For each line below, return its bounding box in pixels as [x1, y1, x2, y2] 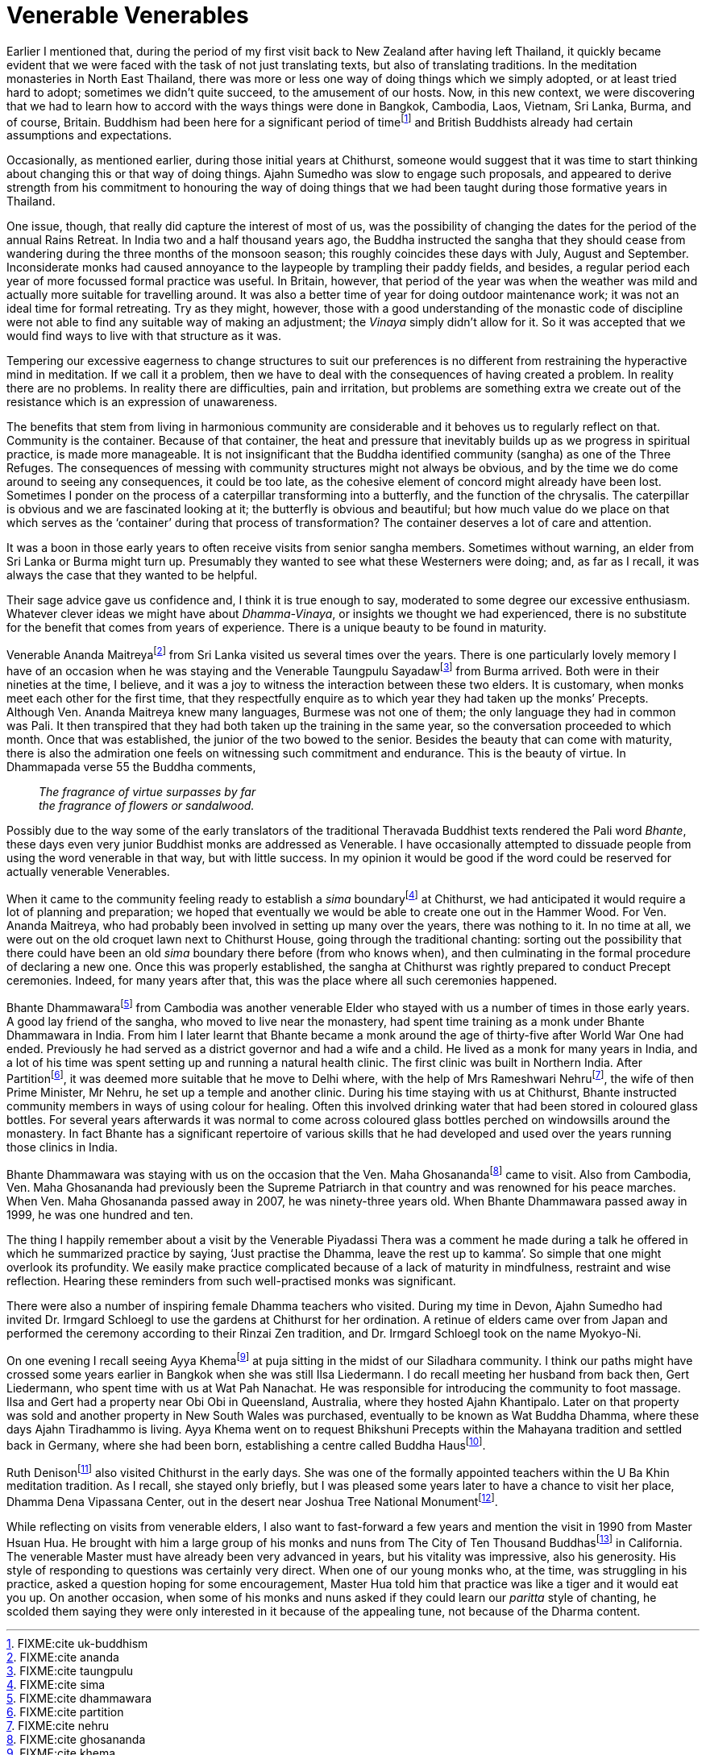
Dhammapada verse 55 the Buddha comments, [6, 759, 256, 774]
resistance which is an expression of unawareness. [6, 395, 278, 409]
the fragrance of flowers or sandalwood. [39, 798, 255, 812]
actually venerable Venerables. [6, 864, 170, 878]
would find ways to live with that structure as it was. [6, 329, 281, 343]
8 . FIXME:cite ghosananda [6, 1732, 146, 1746]
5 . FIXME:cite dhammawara [6, 1691, 152, 1705]
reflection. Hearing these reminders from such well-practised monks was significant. [6, 1274, 456, 1288]
